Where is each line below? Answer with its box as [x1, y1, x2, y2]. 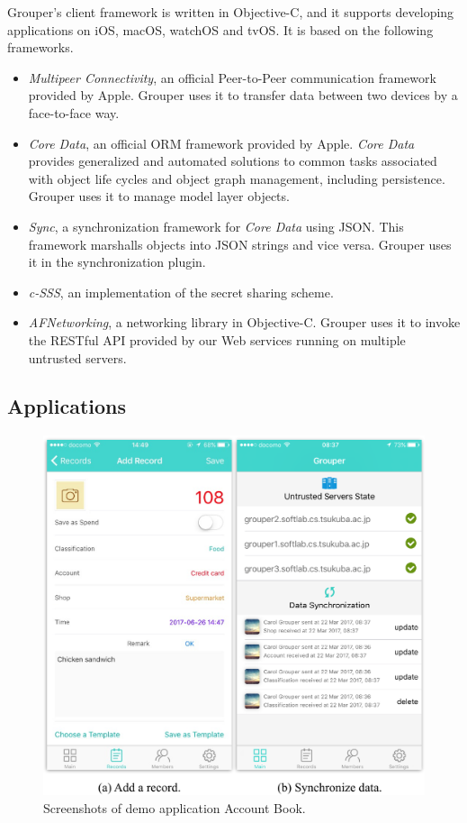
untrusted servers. [28, 348, 127, 367]
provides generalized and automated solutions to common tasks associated [28, 151, 437, 170]
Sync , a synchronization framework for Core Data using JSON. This [28, 216, 404, 235]
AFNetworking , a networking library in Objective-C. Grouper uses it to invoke [28, 313, 461, 332]
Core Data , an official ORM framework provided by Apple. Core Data [28, 133, 415, 152]
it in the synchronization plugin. [28, 252, 206, 271]
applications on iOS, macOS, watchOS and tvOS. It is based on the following [7, 20, 434, 39]
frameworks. [7, 38, 74, 57]
